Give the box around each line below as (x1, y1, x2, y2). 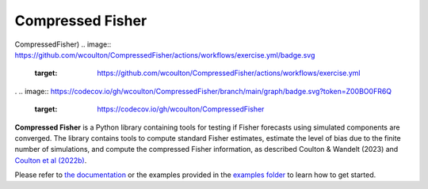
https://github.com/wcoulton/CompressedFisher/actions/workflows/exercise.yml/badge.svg (14, 50, 315, 59)
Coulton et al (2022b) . (14, 155, 87, 165)
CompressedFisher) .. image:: (14, 40, 112, 49)
